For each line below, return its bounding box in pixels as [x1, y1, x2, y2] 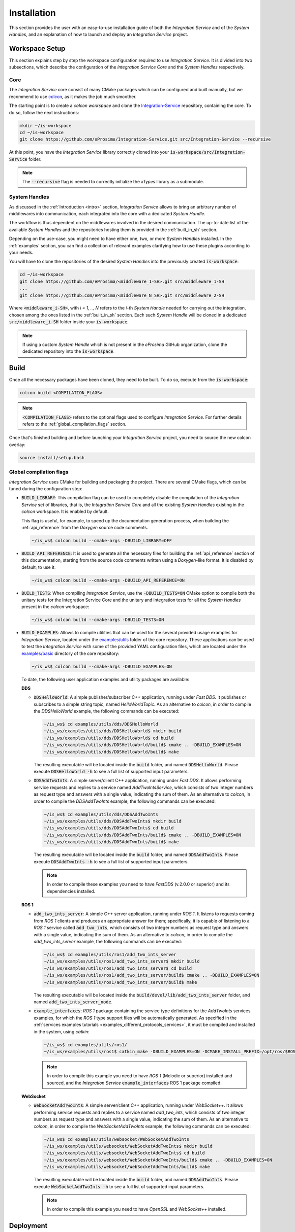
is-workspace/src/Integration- [170, 149, 246, 155]
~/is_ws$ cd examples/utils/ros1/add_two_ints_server [44, 952, 177, 958]
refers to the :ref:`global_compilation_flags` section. [22, 421, 127, 427]
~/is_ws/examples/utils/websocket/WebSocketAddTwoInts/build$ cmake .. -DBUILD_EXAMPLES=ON [44, 1157, 272, 1163]
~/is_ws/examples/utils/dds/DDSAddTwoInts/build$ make [44, 839, 179, 845]
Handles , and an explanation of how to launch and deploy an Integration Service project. [9, 31, 189, 37]
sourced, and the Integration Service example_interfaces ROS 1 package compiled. [47, 1080, 222, 1086]
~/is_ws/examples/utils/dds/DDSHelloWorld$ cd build [44, 735, 174, 741]
